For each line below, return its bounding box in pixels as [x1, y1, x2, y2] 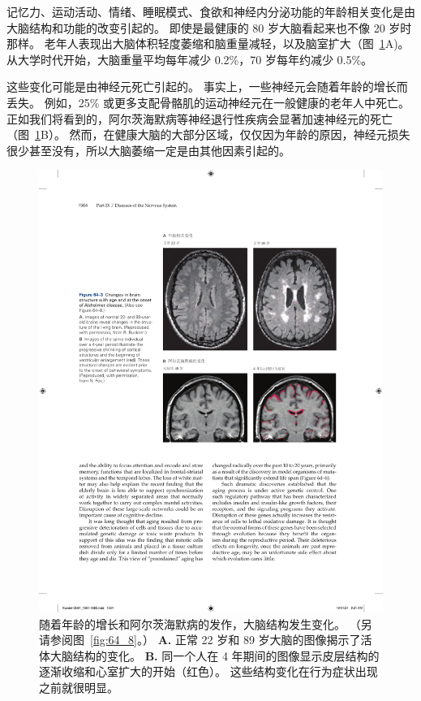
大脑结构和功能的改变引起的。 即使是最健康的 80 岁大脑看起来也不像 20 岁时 [6, 19, 412, 36]
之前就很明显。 [39, 679, 118, 696]
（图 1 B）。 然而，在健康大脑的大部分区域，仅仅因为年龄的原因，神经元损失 [6, 126, 410, 143]
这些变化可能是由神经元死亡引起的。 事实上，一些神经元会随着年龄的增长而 [6, 78, 408, 95]
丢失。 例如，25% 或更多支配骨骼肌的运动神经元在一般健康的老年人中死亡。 [6, 93, 410, 110]
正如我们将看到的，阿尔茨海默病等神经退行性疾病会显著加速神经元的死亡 [6, 110, 393, 127]
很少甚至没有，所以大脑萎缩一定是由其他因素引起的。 [6, 141, 290, 158]
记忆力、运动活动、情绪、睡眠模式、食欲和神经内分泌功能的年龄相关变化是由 [6, 3, 415, 19]
